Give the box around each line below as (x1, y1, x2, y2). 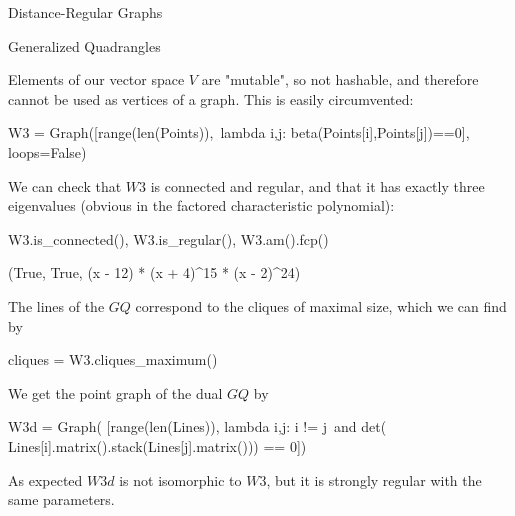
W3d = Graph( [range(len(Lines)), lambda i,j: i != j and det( (8, 416, 387, 437)
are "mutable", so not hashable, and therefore (201, 69, 479, 90)
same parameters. (8, 489, 115, 510)
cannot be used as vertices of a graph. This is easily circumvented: (8, 88, 414, 109)
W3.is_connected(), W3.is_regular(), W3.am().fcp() (8, 228, 329, 249)
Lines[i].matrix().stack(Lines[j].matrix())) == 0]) (8, 435, 307, 456)
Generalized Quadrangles (8, 35, 161, 56)
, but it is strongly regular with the (266, 469, 482, 490)
